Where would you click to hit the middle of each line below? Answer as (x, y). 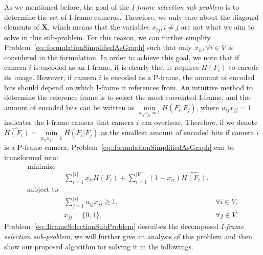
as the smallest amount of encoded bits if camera (177, 132)
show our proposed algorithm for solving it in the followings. (99, 246)
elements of (22, 27)
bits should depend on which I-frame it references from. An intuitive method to (129, 87)
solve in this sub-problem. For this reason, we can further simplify (107, 37)
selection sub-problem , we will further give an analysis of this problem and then (128, 236)
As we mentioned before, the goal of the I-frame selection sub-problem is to (122, 7)
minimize (41, 167)
